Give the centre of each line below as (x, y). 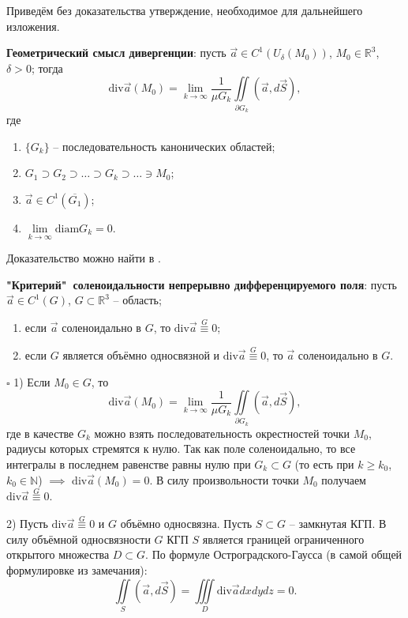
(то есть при (324, 464)
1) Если (32, 381)
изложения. (33, 26)
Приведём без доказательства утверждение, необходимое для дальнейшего (185, 10)
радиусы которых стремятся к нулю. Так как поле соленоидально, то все (181, 448)
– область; (137, 300)
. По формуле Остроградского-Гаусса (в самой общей (274, 554)
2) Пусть (27, 524)
